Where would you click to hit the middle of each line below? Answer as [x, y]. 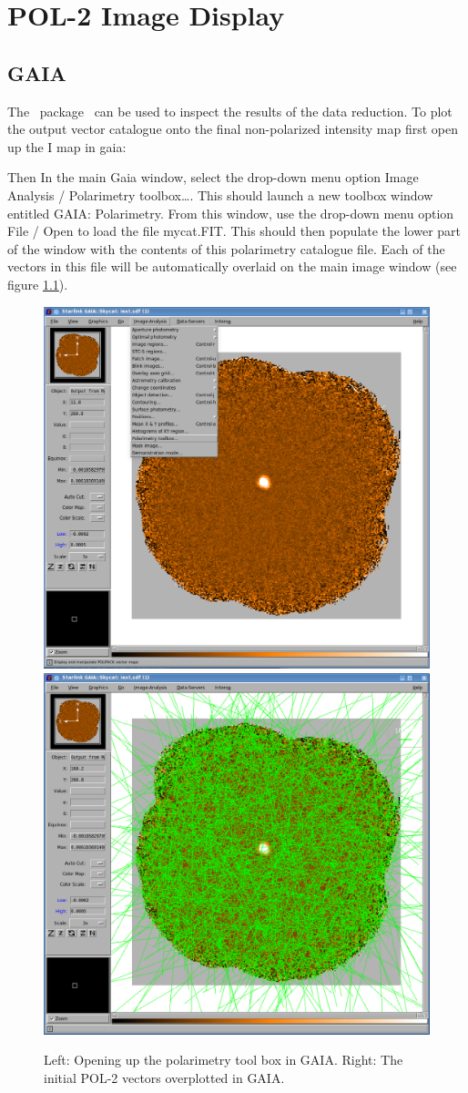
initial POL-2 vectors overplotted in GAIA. [164, 1077]
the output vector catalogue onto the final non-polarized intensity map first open [233, 129]
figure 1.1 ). [38, 284]
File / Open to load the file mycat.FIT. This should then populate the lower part [234, 231]
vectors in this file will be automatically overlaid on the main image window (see [232, 266]
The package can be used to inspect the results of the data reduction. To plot [230, 111]
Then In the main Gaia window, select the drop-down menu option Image [213, 177]
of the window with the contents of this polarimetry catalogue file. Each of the [226, 248]
